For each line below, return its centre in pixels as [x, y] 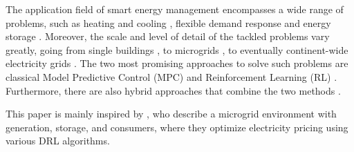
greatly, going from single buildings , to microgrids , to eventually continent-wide [177, 49]
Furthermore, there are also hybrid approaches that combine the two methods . [173, 90]
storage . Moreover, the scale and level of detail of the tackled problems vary [168, 36]
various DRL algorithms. [58, 141]
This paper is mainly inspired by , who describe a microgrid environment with [171, 114]
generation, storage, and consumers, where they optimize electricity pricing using [177, 127]
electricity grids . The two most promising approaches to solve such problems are [177, 63]
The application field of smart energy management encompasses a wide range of [175, 9]
